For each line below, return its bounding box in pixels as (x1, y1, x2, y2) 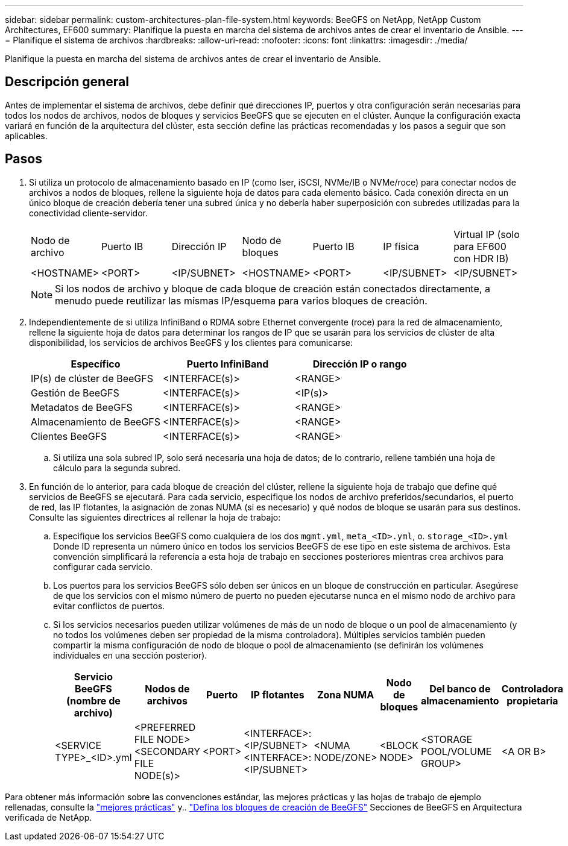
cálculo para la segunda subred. (53, 462, 181, 473)
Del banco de (429, 682, 491, 695)
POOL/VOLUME (420, 745, 492, 757)
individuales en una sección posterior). (53, 650, 207, 660)
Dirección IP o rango (312, 357, 407, 370)
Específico (71, 357, 121, 370)
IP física (383, 240, 419, 252)
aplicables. (5, 130, 48, 141)
